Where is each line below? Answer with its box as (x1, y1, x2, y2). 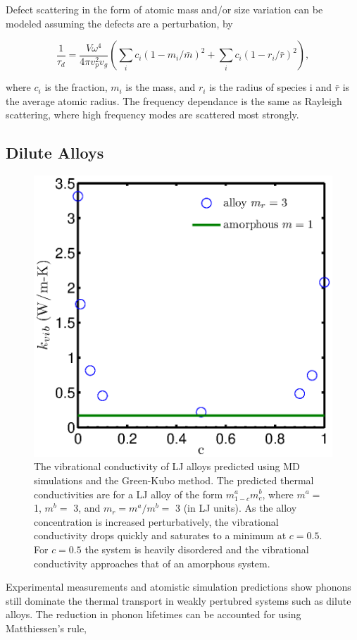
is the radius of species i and (209, 80, 332, 94)
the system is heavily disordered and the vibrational (84, 541, 309, 556)
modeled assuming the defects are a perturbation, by (6, 16, 233, 30)
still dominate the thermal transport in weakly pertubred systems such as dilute (6, 593, 351, 608)
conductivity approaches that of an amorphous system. (34, 555, 270, 570)
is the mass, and (125, 80, 196, 94)
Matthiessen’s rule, (6, 620, 87, 635)
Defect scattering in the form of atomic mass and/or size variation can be (6, 2, 323, 16)
